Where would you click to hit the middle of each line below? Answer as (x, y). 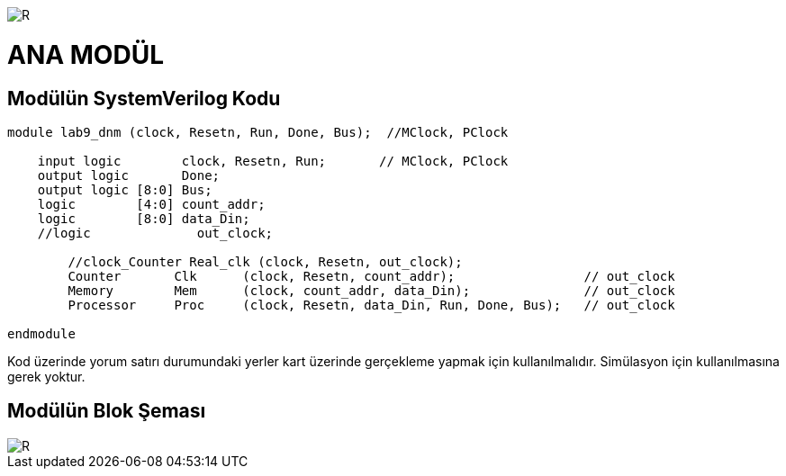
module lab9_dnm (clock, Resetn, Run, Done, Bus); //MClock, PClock (258, 132)
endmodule (41, 333)
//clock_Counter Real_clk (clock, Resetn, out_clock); (265, 261)
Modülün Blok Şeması (107, 411)
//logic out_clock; (155, 233)
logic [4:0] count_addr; (151, 204)
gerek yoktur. (46, 376)
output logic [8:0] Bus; (125, 189)
